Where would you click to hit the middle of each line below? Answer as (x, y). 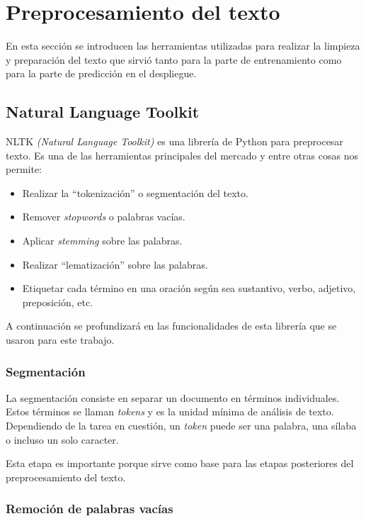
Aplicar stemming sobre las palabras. (102, 241)
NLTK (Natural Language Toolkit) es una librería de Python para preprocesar (175, 141)
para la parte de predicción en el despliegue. (101, 73)
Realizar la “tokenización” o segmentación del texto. (135, 192)
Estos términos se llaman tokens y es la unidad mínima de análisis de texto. (170, 411)
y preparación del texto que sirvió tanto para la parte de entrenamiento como (174, 59)
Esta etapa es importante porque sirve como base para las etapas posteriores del (180, 463)
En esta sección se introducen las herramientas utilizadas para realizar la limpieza (183, 46)
